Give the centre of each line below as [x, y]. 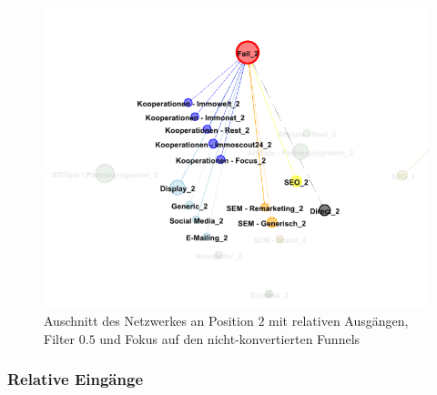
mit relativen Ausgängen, [339, 321]
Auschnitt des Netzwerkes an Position [149, 321]
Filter [60, 338]
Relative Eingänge [76, 379]
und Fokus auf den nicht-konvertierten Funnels [230, 338]
